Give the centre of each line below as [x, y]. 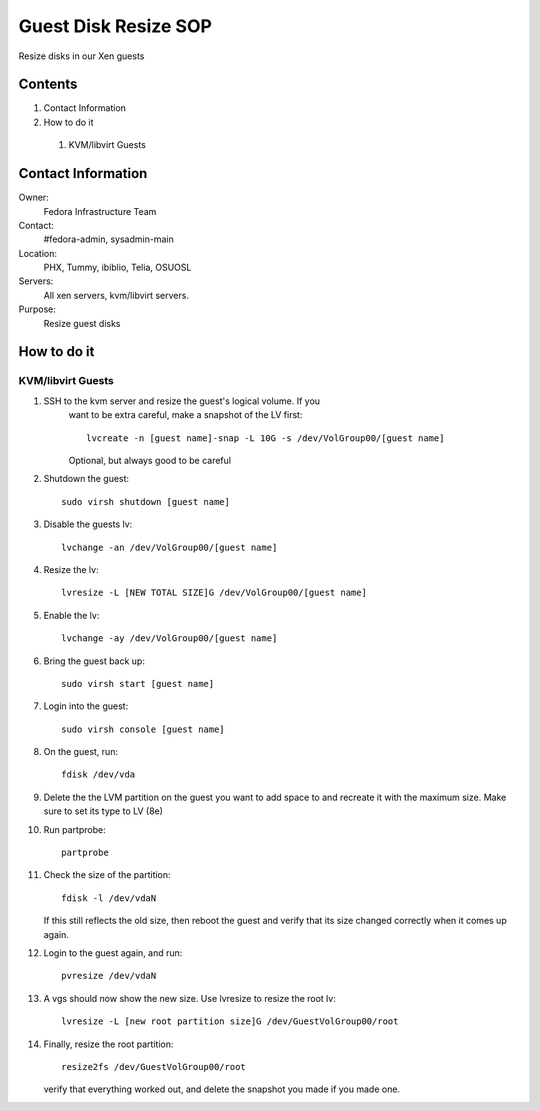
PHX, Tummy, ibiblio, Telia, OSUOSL [117, 267]
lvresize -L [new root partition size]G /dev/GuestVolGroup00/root [230, 1021]
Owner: [33, 197]
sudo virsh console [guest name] [143, 729]
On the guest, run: [81, 752]
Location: [37, 253]
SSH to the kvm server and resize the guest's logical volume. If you [181, 401]
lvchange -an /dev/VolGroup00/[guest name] [169, 547]
